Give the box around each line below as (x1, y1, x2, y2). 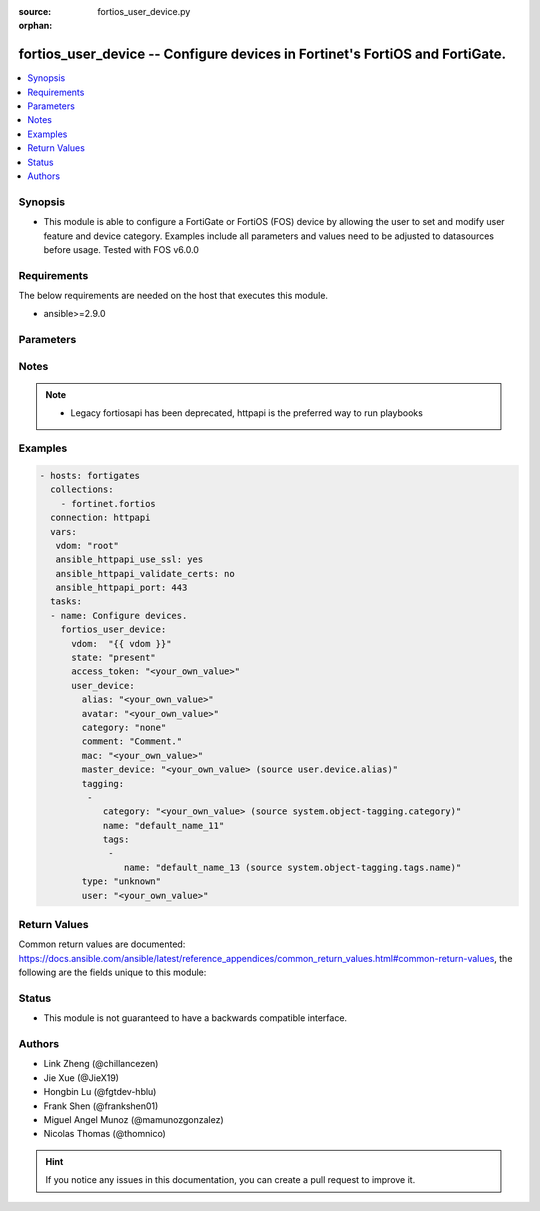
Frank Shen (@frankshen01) (43, 1100, 159, 1112)
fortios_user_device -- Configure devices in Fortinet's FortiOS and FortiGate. (18, 46, 507, 63)
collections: (50, 484, 114, 495)
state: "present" (71, 652, 157, 664)
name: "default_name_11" (102, 820, 225, 831)
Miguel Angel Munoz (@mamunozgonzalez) (43, 1114, 224, 1126)
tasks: (50, 596, 83, 607)
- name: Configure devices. (50, 610, 188, 621)
